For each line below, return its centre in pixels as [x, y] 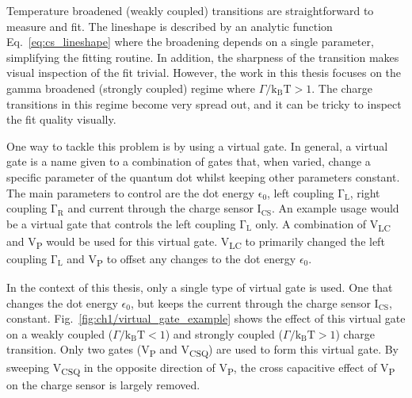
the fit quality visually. [61, 119]
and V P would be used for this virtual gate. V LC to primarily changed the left [196, 242]
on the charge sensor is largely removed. [103, 384]
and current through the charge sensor [160, 208]
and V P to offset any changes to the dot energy [181, 259]
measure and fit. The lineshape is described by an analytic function [170, 26]
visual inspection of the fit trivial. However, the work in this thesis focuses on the [204, 73]
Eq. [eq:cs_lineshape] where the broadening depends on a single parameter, [190, 42]
